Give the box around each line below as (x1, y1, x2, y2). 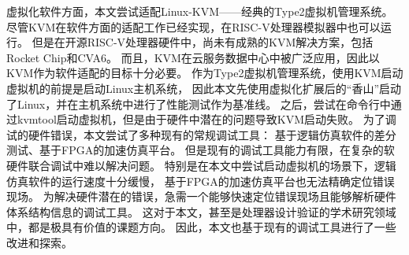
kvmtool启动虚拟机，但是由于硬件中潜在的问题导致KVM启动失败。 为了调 (17, 111, 396, 128)
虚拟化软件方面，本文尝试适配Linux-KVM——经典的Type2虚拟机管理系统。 (6, 3, 393, 19)
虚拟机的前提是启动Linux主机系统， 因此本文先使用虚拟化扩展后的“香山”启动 (6, 79, 402, 96)
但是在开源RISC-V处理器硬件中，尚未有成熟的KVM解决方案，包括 (32, 34, 374, 50)
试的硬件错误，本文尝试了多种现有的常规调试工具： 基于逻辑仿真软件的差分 (6, 126, 396, 142)
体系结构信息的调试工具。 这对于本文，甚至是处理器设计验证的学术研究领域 (6, 203, 396, 220)
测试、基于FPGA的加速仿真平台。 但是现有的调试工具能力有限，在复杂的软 (6, 142, 395, 158)
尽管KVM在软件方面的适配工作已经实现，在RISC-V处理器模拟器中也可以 (6, 18, 381, 35)
